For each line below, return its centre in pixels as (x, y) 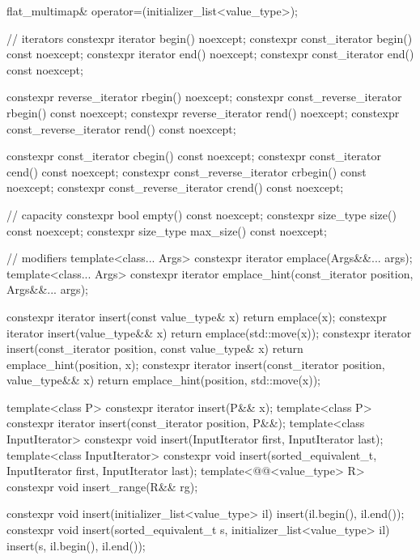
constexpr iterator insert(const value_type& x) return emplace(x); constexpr (197, 316)
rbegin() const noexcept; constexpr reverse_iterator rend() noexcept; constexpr (203, 112)
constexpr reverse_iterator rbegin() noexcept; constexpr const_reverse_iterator (204, 97)
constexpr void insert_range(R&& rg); (102, 486)
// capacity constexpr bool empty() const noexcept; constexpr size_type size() (202, 214)
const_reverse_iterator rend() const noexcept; (121, 128)
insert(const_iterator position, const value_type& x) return (155, 348)
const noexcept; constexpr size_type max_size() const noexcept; (167, 230)
